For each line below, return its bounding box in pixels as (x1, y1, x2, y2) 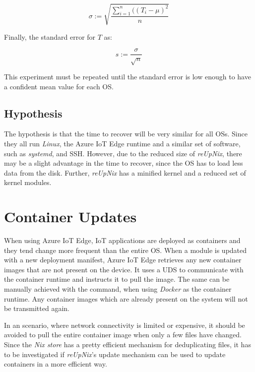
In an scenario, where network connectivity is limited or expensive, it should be (4, 319, 245, 330)
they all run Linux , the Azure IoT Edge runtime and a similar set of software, (4, 138, 241, 148)
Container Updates (4, 206, 137, 227)
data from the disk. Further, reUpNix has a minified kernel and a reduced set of (4, 167, 246, 178)
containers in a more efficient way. (4, 359, 107, 369)
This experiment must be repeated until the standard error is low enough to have (4, 71, 251, 81)
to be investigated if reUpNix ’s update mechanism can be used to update (4, 349, 226, 359)
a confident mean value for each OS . (4, 81, 114, 91)
